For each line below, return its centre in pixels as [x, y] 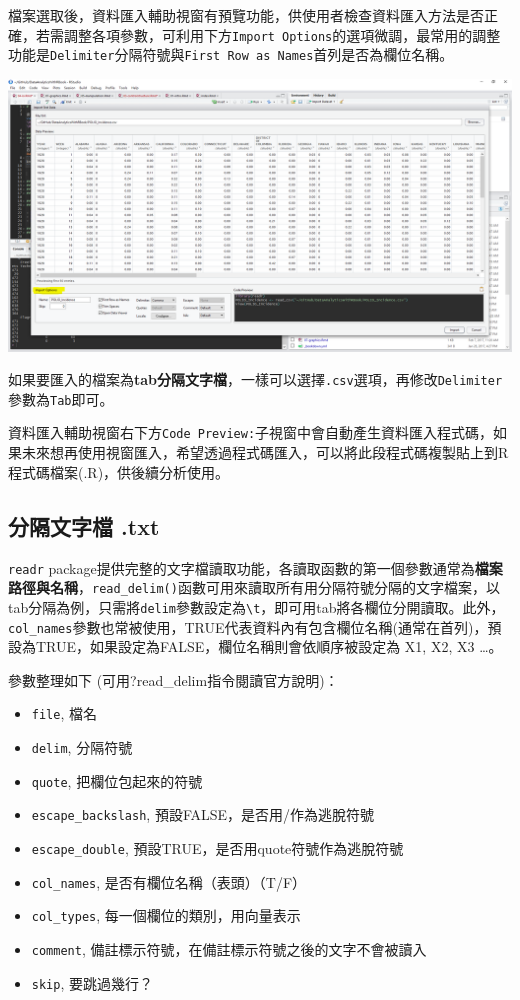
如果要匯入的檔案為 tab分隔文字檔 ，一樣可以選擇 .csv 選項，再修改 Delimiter [255, 379]
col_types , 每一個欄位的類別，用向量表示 [166, 915]
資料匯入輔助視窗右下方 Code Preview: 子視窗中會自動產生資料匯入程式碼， [251, 432]
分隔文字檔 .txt [84, 525]
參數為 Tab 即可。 [61, 398]
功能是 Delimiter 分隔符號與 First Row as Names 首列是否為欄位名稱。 [231, 54]
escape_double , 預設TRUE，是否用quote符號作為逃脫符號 [217, 847]
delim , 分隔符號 [82, 747]
